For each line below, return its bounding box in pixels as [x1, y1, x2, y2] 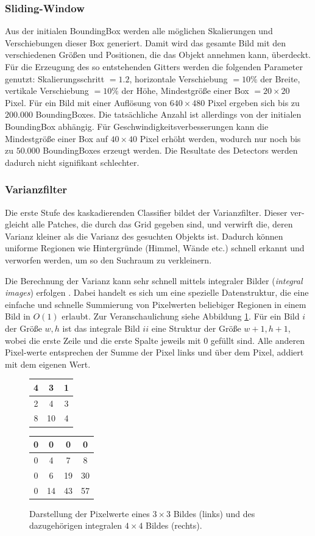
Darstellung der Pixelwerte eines [29, 507, 150, 520]
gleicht [5, 218, 29, 230]
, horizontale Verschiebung [129, 72, 228, 85]
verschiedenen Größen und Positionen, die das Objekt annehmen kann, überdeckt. [5, 48, 311, 61]
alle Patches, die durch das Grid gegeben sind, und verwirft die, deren [32, 218, 293, 230]
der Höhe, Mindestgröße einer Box [121, 84, 249, 97]
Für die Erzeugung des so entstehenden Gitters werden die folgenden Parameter [5, 60, 303, 73]
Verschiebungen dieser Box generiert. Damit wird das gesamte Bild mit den [5, 36, 286, 49]
